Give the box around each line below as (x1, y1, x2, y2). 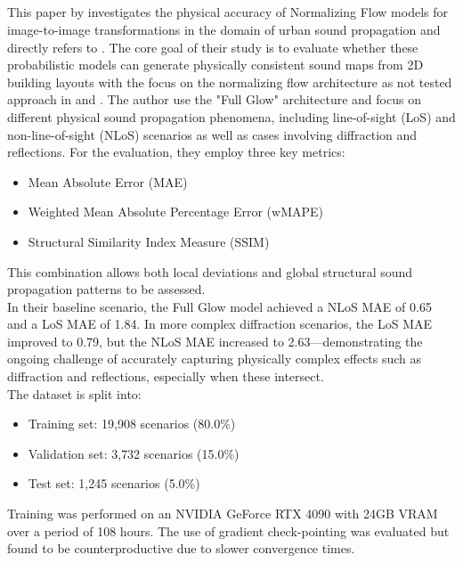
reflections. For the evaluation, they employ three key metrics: (7, 143, 345, 161)
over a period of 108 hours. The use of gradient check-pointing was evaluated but (7, 521, 450, 540)
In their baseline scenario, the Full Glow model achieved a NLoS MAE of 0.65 (7, 297, 432, 315)
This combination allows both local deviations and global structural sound (7, 262, 413, 281)
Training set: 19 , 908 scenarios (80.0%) (28, 414, 236, 433)
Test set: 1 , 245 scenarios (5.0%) (28, 474, 200, 493)
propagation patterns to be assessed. (7, 280, 206, 298)
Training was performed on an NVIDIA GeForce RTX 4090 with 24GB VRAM (7, 504, 438, 523)
